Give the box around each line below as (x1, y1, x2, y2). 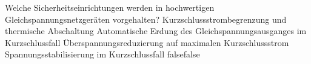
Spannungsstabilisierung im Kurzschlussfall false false (5, 48, 200, 60)
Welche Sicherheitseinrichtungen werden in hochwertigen (5, 1, 215, 13)
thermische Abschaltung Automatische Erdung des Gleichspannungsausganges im (5, 25, 307, 37)
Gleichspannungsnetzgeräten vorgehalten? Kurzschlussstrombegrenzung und (5, 13, 287, 25)
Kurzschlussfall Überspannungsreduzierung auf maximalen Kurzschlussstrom (5, 36, 289, 48)
